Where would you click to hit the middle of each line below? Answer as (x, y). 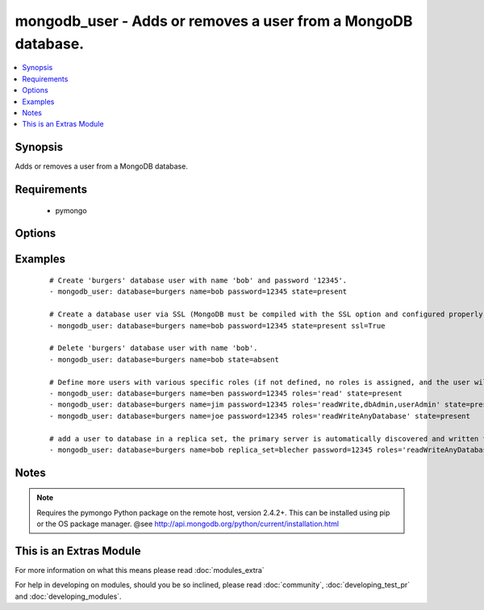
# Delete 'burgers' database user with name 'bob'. (154, 348)
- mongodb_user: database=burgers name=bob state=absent (165, 359)
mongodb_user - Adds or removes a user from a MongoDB (214, 21)
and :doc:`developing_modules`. (68, 596)
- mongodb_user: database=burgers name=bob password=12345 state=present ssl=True (217, 326)
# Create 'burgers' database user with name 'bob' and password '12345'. (198, 281)
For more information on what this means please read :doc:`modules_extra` (140, 570)
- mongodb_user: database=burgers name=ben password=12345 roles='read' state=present (226, 393)
